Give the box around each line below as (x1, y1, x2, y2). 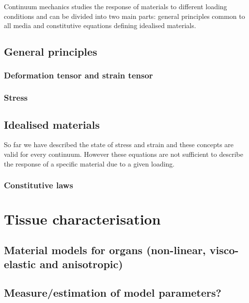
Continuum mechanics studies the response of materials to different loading (4, 1, 227, 11)
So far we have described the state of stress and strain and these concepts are (4, 139, 234, 150)
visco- (209, 242, 239, 257)
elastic (4, 257, 36, 272)
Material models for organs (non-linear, (4, 242, 206, 257)
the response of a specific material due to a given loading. (4, 158, 175, 168)
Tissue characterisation (4, 209, 161, 229)
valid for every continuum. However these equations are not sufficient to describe (4, 149, 243, 159)
